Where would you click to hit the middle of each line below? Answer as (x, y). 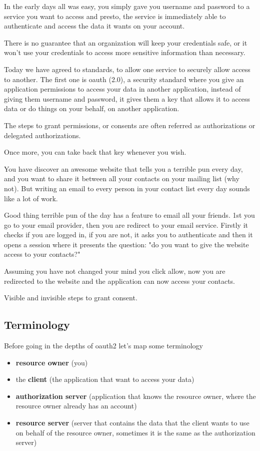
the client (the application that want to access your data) (105, 379)
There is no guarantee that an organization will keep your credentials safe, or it (126, 42)
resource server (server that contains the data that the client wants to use (132, 423)
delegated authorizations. (42, 135)
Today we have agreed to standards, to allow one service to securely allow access (127, 69)
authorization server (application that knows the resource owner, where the (136, 396)
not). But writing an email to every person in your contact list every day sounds (127, 188)
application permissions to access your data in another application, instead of (122, 89)
